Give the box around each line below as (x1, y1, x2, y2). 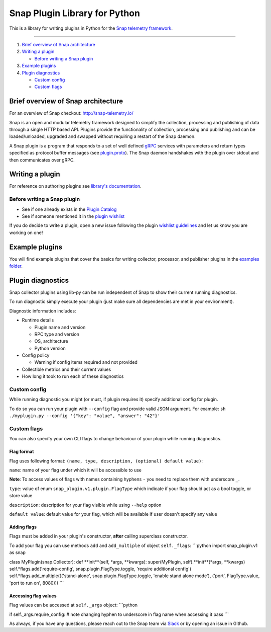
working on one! (9, 229, 43, 235)
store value (9, 493, 33, 499)
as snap (9, 549, 26, 556)
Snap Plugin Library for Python (9, 8, 141, 19)
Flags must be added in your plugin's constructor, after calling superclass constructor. (9, 533, 188, 539)
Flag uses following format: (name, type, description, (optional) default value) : (9, 458, 203, 464)
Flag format (9, 448, 34, 455)
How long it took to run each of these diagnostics (22, 373, 124, 379)
